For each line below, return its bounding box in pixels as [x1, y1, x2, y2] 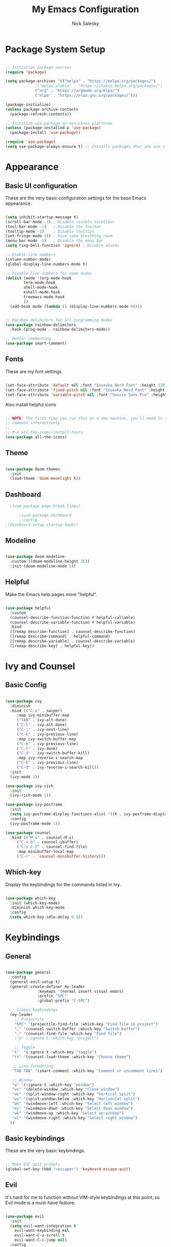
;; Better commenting [5, 336, 51, 341]
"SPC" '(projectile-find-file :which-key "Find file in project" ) [14, 1021, 158, 1027]
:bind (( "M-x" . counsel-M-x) [10, 835, 74, 840]
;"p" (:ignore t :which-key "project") [14, 1036, 99, 1041]
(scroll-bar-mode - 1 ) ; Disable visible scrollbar [5, 219, 115, 224]
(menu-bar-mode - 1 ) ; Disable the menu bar [5, 238, 103, 244]
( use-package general [5, 970, 51, 975]
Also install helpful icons [5, 401, 56, 407]
